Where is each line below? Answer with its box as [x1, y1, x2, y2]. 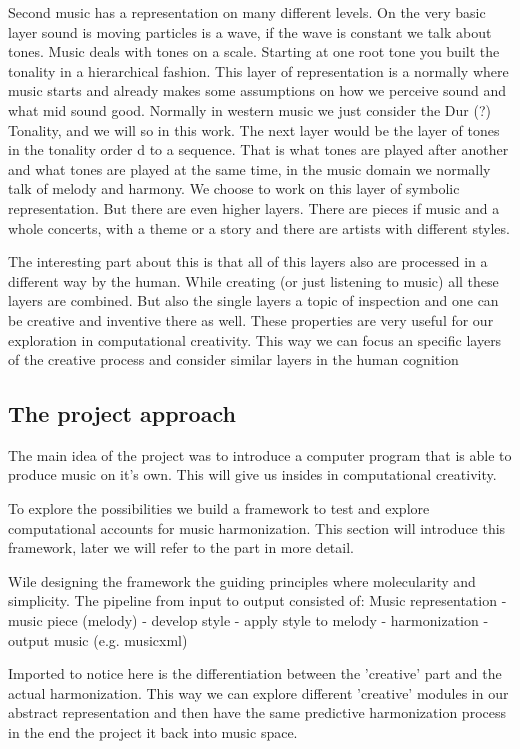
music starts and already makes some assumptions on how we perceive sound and [8, 80, 507, 101]
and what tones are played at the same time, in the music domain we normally [8, 158, 491, 179]
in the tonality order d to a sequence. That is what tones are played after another [8, 139, 509, 160]
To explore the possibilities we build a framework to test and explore [8, 498, 430, 519]
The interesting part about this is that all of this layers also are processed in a [8, 251, 488, 272]
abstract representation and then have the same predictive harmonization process [8, 702, 506, 723]
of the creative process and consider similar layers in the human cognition [8, 349, 459, 370]
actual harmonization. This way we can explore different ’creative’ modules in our [8, 682, 509, 703]
